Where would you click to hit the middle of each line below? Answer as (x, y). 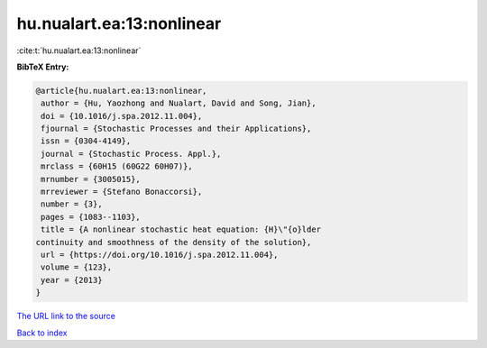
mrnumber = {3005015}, (91, 179)
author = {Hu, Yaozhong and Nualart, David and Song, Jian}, (179, 103)
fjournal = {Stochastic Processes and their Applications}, (176, 129)
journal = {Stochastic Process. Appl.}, (131, 154)
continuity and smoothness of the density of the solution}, (174, 242)
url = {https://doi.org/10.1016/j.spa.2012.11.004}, (160, 255)
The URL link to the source (66, 316)
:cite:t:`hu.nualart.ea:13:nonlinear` (79, 50)
